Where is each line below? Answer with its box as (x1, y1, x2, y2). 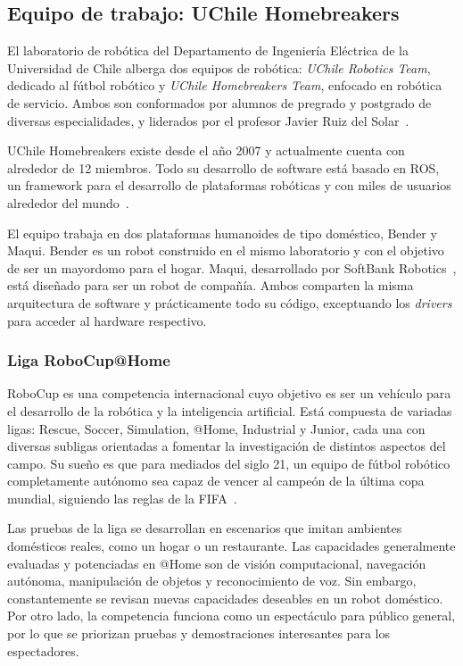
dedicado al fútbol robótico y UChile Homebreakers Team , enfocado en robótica (7, 76, 442, 95)
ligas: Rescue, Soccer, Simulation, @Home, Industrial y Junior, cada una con (7, 419, 426, 437)
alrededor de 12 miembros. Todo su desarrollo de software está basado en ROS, (7, 158, 440, 177)
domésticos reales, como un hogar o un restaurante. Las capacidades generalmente (7, 537, 456, 555)
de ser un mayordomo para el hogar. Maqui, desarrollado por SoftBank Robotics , (7, 258, 457, 277)
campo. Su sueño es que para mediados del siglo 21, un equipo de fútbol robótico (7, 454, 451, 472)
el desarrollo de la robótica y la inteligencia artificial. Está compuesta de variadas (7, 401, 452, 420)
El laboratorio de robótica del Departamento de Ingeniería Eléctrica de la (7, 41, 409, 60)
